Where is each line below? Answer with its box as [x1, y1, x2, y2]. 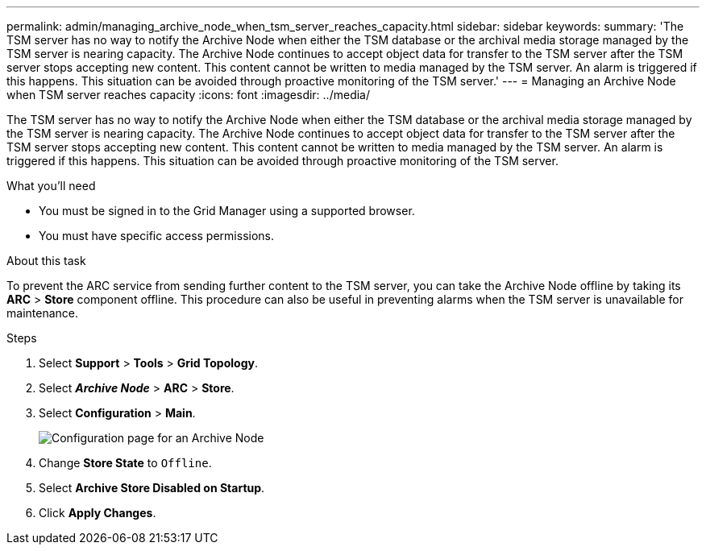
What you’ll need [6, 179, 96, 193]
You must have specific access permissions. [39, 229, 275, 242]
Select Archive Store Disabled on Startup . [39, 481, 265, 495]
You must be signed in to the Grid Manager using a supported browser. [39, 204, 415, 217]
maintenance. [6, 306, 78, 320]
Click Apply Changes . [39, 506, 156, 520]
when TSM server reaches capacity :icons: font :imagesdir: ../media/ [6, 88, 370, 101]
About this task [6, 254, 86, 267]
